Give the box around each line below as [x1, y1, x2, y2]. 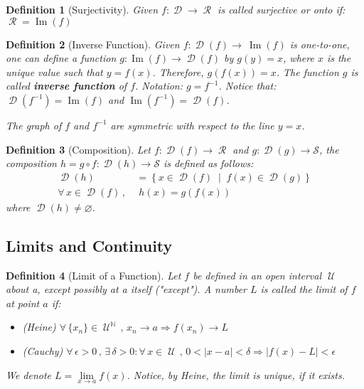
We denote [6, 367, 52, 382]
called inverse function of [6, 78, 127, 93]
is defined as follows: [163, 156, 254, 171]
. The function [276, 64, 339, 79]
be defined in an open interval [193, 267, 322, 282]
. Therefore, [152, 64, 204, 79]
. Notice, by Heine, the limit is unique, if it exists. [127, 367, 345, 382]
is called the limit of [260, 282, 348, 297]
